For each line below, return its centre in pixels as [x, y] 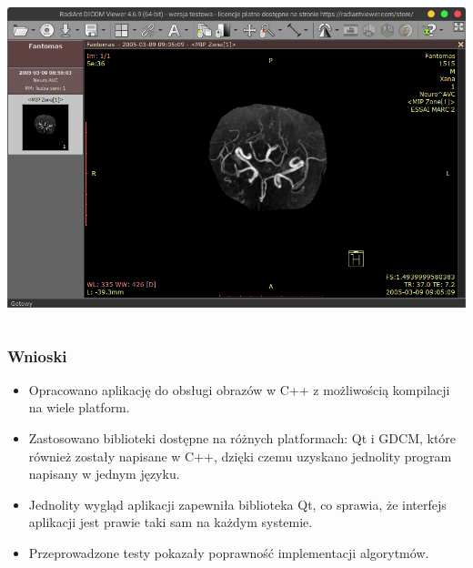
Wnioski [37, 355]
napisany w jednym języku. [104, 474]
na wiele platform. [79, 407]
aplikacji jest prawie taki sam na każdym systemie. [171, 522]
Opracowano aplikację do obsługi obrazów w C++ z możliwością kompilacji [239, 389]
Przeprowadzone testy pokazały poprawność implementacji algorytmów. [229, 553]
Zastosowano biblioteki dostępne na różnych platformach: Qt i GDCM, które [242, 438]
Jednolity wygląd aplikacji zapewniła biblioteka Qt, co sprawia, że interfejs [237, 504]
